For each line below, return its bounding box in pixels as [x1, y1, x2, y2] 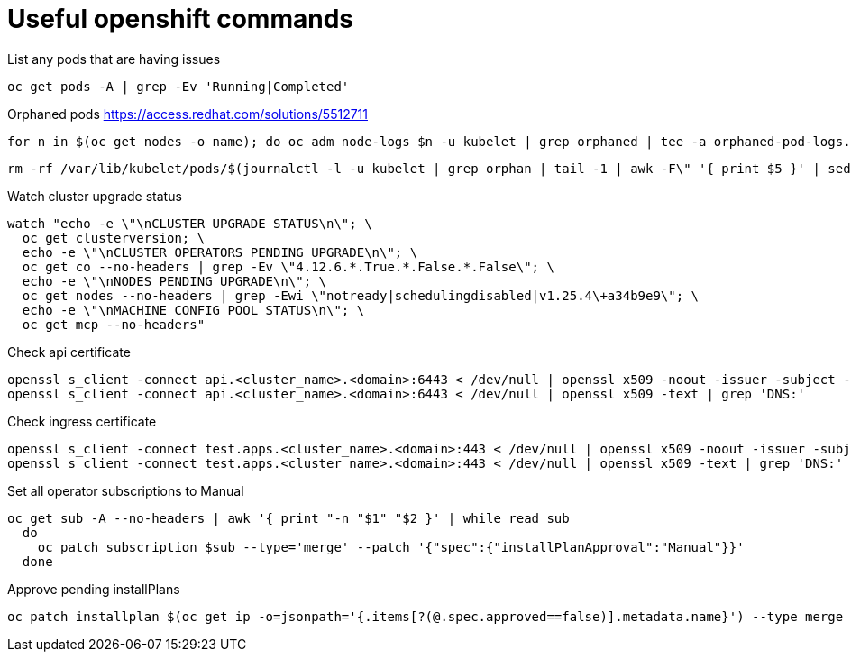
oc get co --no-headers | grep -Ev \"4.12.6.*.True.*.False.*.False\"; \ [22, 259, 554, 274]
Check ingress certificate [7, 413, 157, 429]
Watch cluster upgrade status [7, 188, 182, 204]
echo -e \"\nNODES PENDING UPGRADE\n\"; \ [22, 273, 327, 288]
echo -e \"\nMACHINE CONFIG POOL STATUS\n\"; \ [22, 302, 365, 317]
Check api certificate [7, 343, 131, 360]
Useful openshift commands [7, 4, 353, 34]
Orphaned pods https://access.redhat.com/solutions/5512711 [7, 105, 368, 122]
